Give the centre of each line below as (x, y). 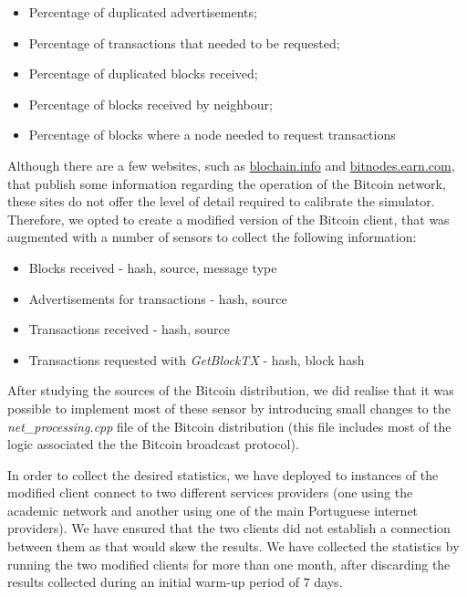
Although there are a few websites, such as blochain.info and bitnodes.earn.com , (231, 165)
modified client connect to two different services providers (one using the (210, 492)
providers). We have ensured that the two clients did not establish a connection (229, 528)
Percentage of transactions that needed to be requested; (184, 42)
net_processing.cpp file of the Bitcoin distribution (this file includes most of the (229, 426)
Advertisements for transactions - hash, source (158, 298)
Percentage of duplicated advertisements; (143, 12)
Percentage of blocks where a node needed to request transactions (212, 135)
